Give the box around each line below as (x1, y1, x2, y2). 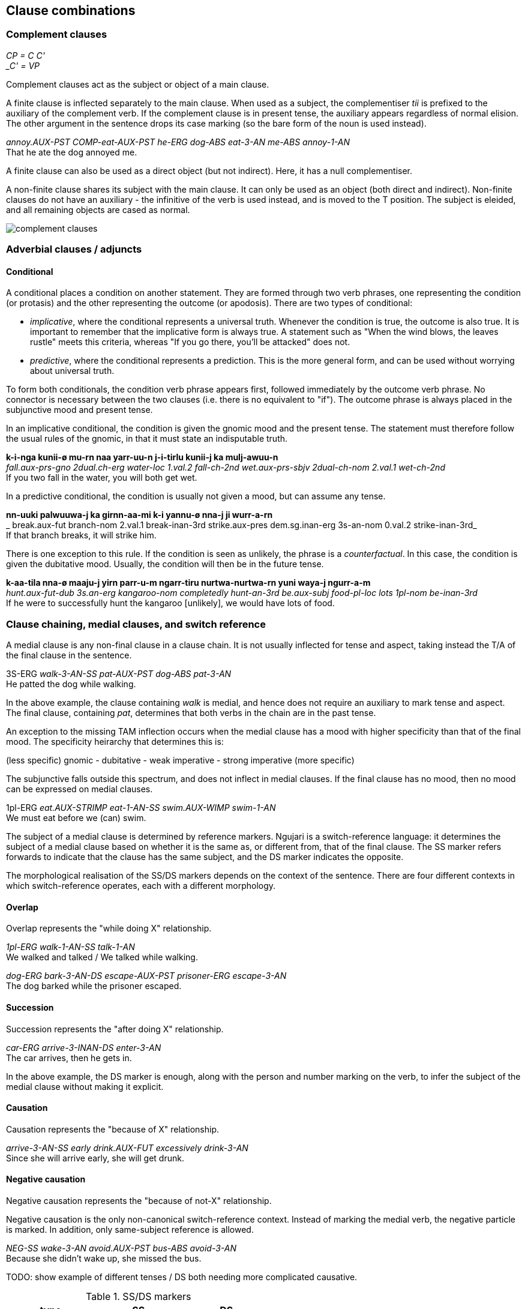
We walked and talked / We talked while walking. (6, 952, 198, 963)
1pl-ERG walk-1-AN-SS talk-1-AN (6, 942, 135, 952)
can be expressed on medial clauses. (6, 784, 153, 795)
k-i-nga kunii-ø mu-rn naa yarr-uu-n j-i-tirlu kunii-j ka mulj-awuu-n (6, 452, 278, 463)
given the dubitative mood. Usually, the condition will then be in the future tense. (6, 559, 324, 570)
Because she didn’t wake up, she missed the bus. (6, 1253, 202, 1264)
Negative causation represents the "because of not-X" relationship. (6, 1196, 272, 1206)
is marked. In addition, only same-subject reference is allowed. (6, 1224, 254, 1235)
